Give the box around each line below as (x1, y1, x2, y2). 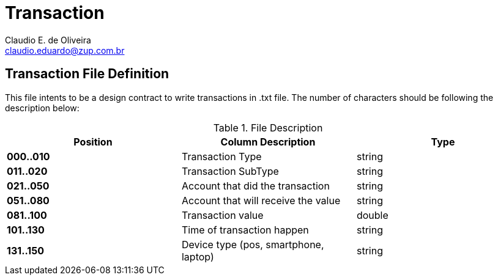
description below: (5, 102, 80, 113)
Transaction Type (181, 150, 262, 163)
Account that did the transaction (181, 179, 330, 192)
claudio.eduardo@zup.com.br (5, 45, 125, 56)
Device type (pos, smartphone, (181, 238, 324, 251)
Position (73, 135, 113, 148)
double (356, 208, 388, 221)
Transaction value (181, 208, 264, 221)
